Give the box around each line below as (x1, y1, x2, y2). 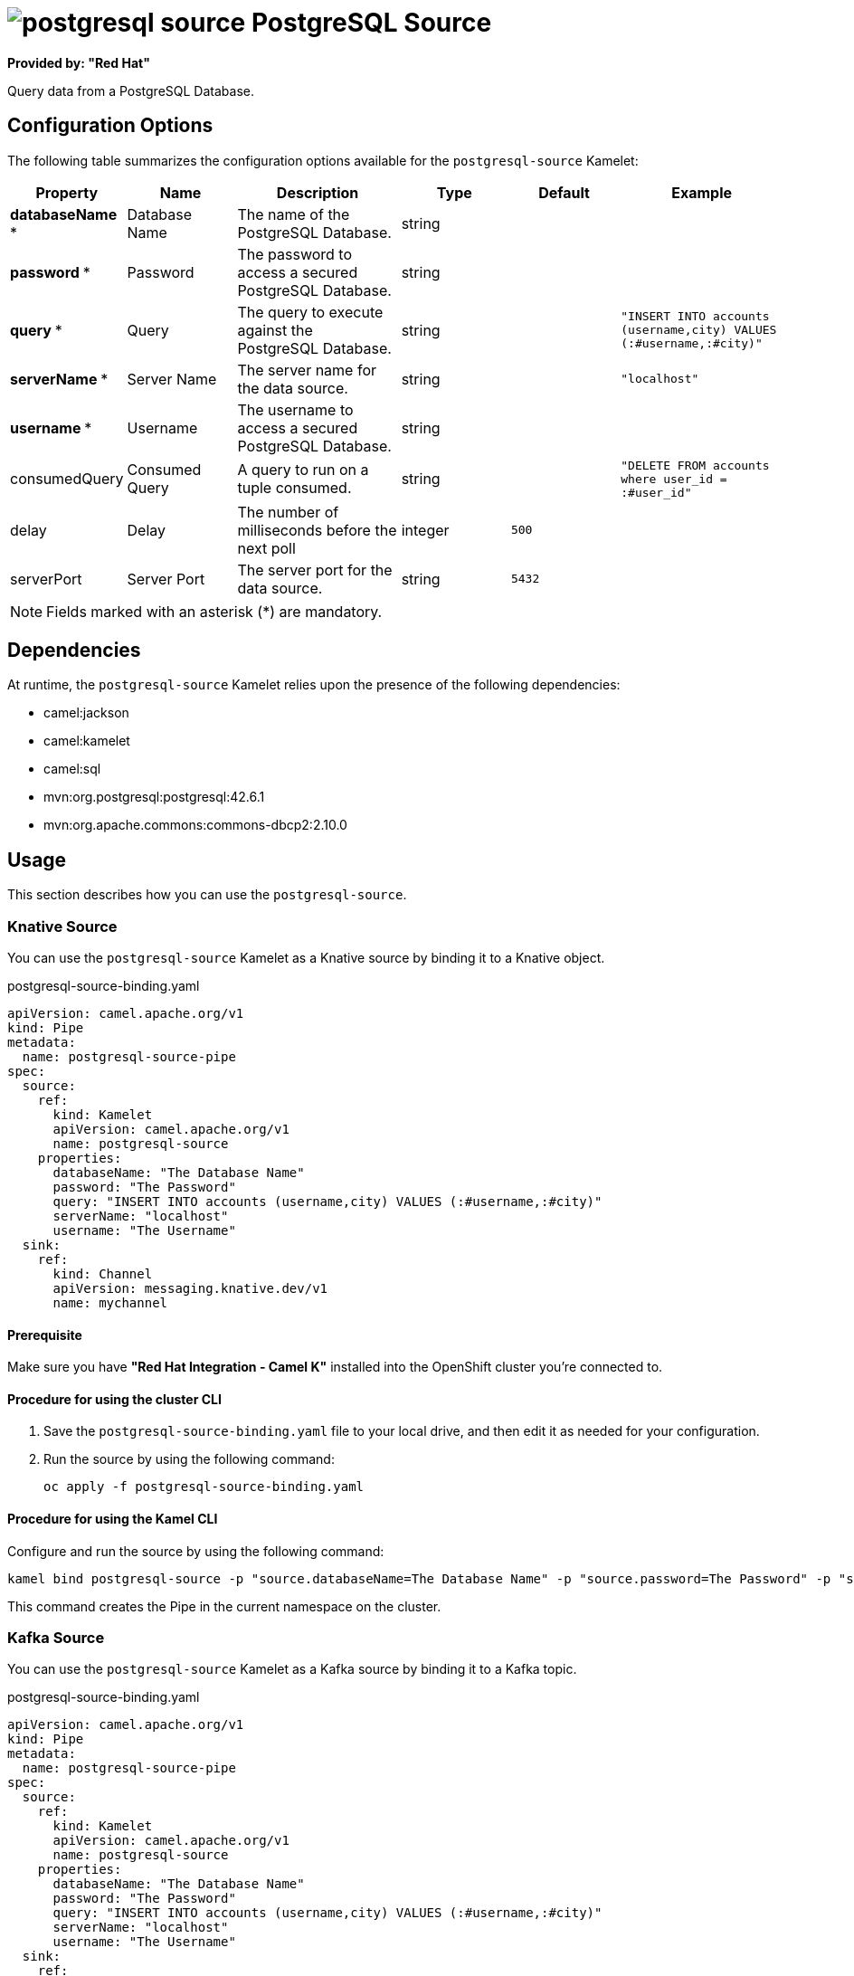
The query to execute (237, 302, 384, 321)
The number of (237, 502, 339, 521)
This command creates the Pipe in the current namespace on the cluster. (7, 1598, 441, 1614)
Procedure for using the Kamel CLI (7, 1511, 218, 1527)
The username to (237, 400, 354, 419)
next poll (237, 538, 296, 557)
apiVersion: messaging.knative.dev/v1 (52, 1281, 328, 1297)
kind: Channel (52, 1267, 153, 1282)
